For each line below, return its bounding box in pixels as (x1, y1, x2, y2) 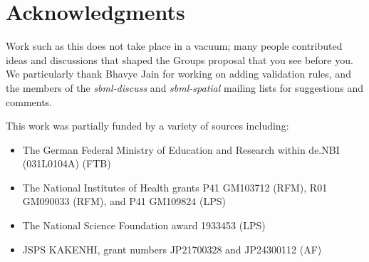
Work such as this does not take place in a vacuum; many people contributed (6, 38, 343, 53)
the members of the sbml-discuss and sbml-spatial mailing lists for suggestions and (6, 80, 364, 95)
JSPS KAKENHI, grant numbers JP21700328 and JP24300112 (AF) (22, 241, 322, 256)
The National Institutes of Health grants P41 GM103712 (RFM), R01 (22, 179, 328, 194)
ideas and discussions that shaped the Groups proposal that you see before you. (6, 52, 353, 67)
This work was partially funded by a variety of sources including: (6, 118, 289, 133)
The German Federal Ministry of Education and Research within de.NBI (22, 142, 340, 157)
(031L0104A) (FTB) (22, 156, 111, 171)
